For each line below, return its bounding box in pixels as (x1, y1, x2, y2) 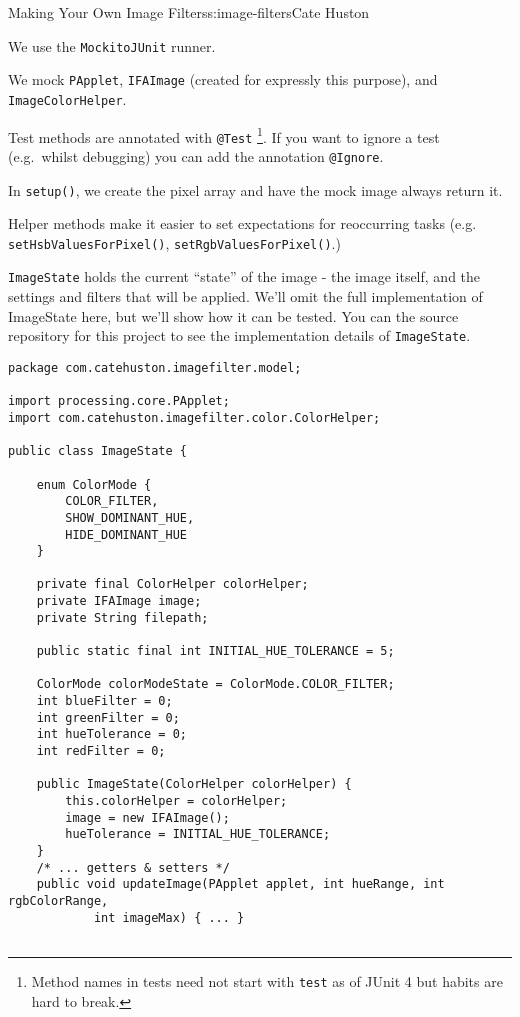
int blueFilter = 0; (36, 694, 173, 709)
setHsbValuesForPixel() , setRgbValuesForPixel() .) (8, 232, 341, 253)
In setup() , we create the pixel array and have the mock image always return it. (8, 179, 503, 200)
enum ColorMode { (36, 477, 152, 492)
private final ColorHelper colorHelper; (36, 577, 309, 592)
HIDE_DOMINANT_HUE (65, 527, 187, 542)
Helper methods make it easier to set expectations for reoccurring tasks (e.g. (8, 213, 477, 234)
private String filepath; (36, 610, 209, 625)
